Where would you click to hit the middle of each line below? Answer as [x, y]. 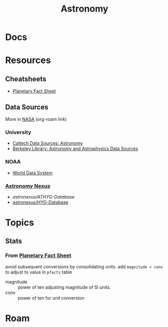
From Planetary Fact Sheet [38, 256]
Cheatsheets [26, 79]
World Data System [32, 173]
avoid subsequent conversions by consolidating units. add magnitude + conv [84, 266]
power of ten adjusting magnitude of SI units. [64, 287]
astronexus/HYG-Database [40, 202]
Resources [28, 60]
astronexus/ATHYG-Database [44, 197]
